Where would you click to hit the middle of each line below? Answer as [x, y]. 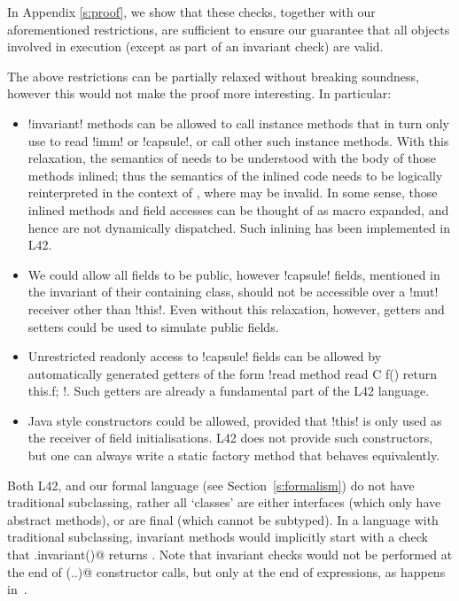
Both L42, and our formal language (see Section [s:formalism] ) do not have [211, 485]
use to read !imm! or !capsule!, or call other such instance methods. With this [238, 140]
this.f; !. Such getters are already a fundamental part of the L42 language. [229, 391]
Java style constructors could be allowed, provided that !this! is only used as [235, 420]
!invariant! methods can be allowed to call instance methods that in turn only [238, 123]
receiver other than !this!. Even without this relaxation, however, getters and [236, 308]
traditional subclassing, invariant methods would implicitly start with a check [218, 537]
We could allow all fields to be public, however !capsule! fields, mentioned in [234, 274]
